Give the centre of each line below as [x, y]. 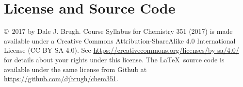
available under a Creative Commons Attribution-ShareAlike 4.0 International [120, 40]
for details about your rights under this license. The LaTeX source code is [114, 59]
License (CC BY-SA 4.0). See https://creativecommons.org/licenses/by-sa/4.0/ [121, 50]
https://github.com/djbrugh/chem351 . [61, 79]
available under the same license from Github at [75, 69]
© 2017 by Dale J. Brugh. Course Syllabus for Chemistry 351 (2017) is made [118, 31]
